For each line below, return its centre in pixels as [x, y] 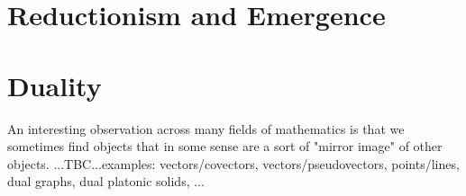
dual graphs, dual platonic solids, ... [106, 181]
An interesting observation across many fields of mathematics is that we [206, 128]
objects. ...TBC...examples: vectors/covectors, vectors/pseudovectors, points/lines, [233, 163]
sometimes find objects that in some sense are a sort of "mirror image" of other [225, 146]
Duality [55, 85]
